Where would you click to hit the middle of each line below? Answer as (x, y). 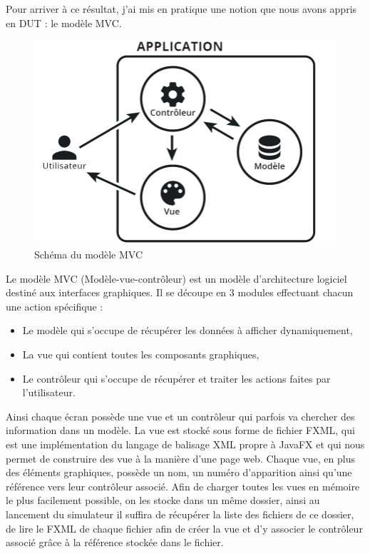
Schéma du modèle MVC (89, 255)
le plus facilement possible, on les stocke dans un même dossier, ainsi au (163, 500)
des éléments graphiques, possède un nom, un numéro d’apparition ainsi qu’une (179, 472)
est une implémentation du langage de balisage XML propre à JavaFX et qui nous (185, 444)
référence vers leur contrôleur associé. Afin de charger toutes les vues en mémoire (183, 486)
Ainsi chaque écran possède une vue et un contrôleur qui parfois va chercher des (180, 416)
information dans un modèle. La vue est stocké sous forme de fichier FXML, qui (180, 430)
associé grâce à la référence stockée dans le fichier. (115, 542)
